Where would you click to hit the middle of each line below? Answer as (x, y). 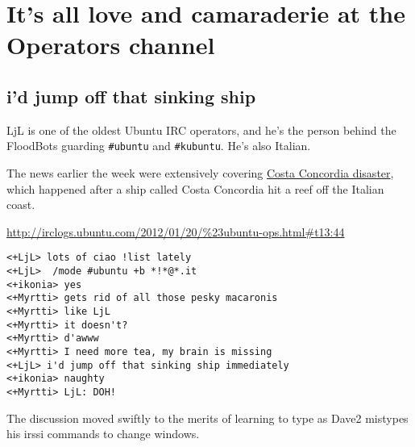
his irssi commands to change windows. (103, 434)
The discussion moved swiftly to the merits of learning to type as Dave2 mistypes (207, 418)
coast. (21, 205)
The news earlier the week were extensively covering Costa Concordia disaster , (200, 173)
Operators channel (111, 45)
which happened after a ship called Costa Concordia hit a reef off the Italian (195, 188)
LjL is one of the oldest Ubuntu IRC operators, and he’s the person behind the (201, 130)
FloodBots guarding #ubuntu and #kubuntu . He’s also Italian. (159, 146)
